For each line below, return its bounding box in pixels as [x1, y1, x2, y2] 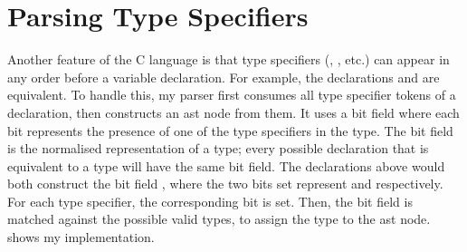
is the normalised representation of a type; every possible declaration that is [7, 139, 429, 158]
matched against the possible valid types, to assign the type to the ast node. [7, 209, 431, 228]
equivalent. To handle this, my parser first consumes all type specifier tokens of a [7, 85, 456, 104]
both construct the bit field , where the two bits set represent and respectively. [7, 174, 443, 193]
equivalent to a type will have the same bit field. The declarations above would [7, 156, 445, 175]
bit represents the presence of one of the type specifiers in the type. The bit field [7, 121, 453, 140]
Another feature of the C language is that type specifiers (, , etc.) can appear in [7, 50, 450, 69]
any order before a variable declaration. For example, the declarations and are [7, 67, 440, 86]
